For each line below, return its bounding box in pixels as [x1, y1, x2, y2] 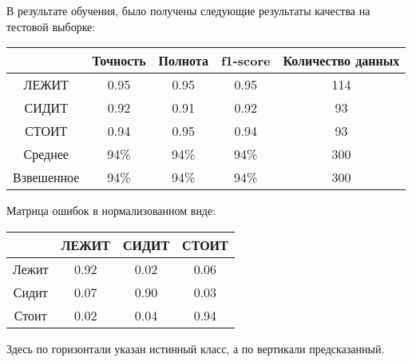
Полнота [158, 51, 208, 70]
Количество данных [283, 51, 400, 70]
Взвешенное [13, 168, 80, 187]
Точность [92, 51, 146, 70]
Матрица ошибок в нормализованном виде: [6, 202, 216, 219]
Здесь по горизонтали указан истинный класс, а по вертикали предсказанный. [6, 340, 385, 356]
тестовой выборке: [6, 18, 96, 34]
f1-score [220, 51, 271, 70]
